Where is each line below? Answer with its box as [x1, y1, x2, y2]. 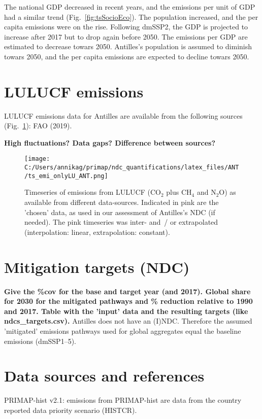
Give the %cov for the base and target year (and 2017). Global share [4, 286, 251, 296]
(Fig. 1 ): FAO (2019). [4, 120, 72, 131]
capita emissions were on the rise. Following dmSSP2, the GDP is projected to [4, 21, 248, 32]
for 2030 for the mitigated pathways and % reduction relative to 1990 [4, 296, 253, 306]
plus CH [166, 187, 192, 197]
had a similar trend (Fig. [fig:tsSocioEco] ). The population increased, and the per [4, 11, 258, 22]
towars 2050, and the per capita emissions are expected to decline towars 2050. [4, 51, 249, 61]
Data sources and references [4, 365, 205, 386]
